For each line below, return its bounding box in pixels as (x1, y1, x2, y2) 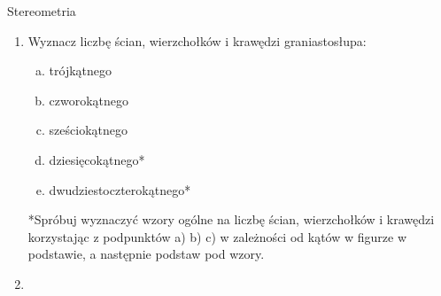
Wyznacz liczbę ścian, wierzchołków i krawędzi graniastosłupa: (27, 31, 367, 50)
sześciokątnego (49, 121, 128, 139)
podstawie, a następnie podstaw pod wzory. (27, 245, 265, 263)
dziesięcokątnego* (49, 150, 145, 168)
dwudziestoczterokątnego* (49, 180, 191, 199)
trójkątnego (49, 61, 112, 80)
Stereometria (7, 2, 76, 19)
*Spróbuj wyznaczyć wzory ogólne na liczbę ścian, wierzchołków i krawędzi (27, 210, 435, 229)
